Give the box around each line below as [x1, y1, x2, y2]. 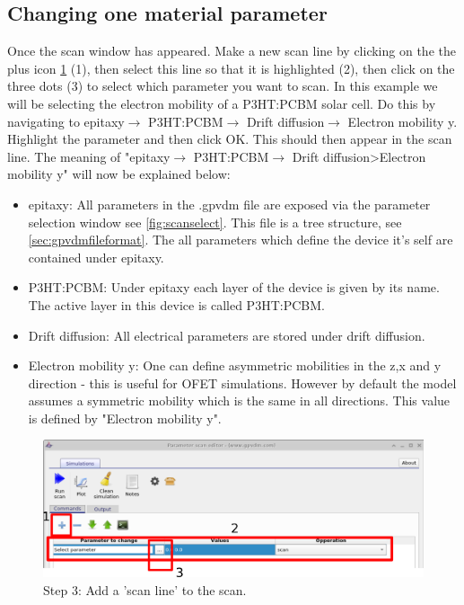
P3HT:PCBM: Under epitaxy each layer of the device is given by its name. [28, 278, 440, 297]
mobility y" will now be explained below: [7, 165, 231, 183]
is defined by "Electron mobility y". [28, 408, 222, 427]
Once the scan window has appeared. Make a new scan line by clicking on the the [7, 41, 456, 60]
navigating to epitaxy [7, 111, 125, 130]
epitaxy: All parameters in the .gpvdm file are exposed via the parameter [28, 194, 431, 213]
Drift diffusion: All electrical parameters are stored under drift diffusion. [28, 325, 425, 344]
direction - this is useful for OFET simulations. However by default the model [28, 373, 457, 392]
